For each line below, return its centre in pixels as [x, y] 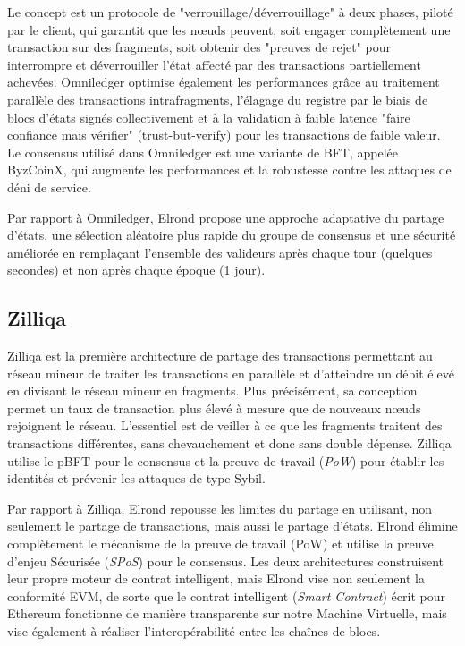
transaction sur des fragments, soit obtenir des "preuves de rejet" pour [199, 47]
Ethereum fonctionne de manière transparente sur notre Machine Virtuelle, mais [227, 613]
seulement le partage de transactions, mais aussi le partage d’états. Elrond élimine [232, 526]
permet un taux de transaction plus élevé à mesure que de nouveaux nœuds [214, 408]
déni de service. [49, 187]
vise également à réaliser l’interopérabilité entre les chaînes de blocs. [194, 631]
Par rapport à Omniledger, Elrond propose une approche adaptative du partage [226, 217]
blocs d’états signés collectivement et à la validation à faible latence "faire [209, 117]
